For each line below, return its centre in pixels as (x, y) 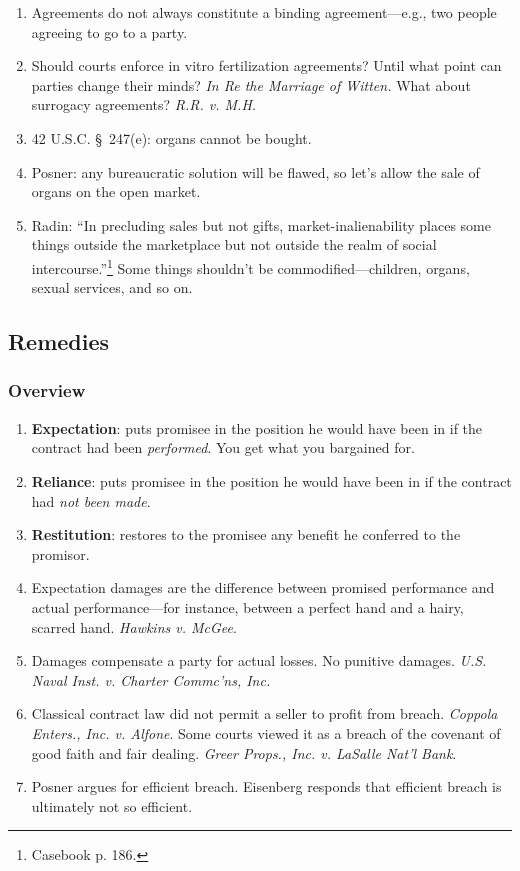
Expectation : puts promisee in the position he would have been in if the (257, 427)
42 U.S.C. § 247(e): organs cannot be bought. (171, 137)
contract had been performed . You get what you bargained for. (223, 447)
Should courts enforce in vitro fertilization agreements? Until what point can (266, 65)
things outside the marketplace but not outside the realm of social (234, 244)
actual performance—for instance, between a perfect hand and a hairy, (247, 606)
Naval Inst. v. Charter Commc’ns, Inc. (151, 679)
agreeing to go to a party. (109, 31)
